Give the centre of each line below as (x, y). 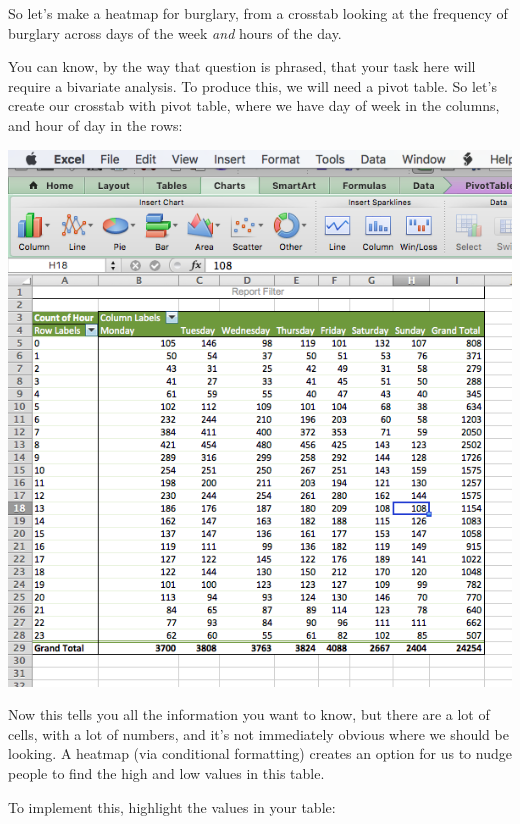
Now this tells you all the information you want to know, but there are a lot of (249, 714)
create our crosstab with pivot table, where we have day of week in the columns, (254, 105)
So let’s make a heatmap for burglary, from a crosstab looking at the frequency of (258, 13)
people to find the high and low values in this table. (166, 772)
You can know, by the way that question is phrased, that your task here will (242, 66)
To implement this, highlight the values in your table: (172, 806)
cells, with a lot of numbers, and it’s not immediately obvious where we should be (258, 733)
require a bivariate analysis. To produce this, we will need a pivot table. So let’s (252, 85)
